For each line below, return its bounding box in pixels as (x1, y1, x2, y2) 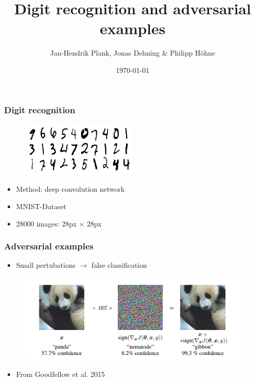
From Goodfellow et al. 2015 (16, 368, 105, 379)
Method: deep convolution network (16, 184, 125, 194)
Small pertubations (16, 260, 76, 270)
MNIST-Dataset (16, 200, 67, 211)
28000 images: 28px (16, 218, 77, 228)
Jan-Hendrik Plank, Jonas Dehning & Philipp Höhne (50, 47, 215, 58)
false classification (91, 260, 147, 270)
